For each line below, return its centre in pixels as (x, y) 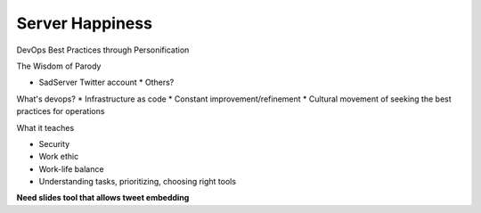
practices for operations (61, 111)
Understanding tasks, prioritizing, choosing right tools (137, 182)
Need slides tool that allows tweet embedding (103, 198)
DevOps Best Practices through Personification (103, 50)
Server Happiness (85, 23)
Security (54, 143)
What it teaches (45, 127)
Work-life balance (71, 168)
